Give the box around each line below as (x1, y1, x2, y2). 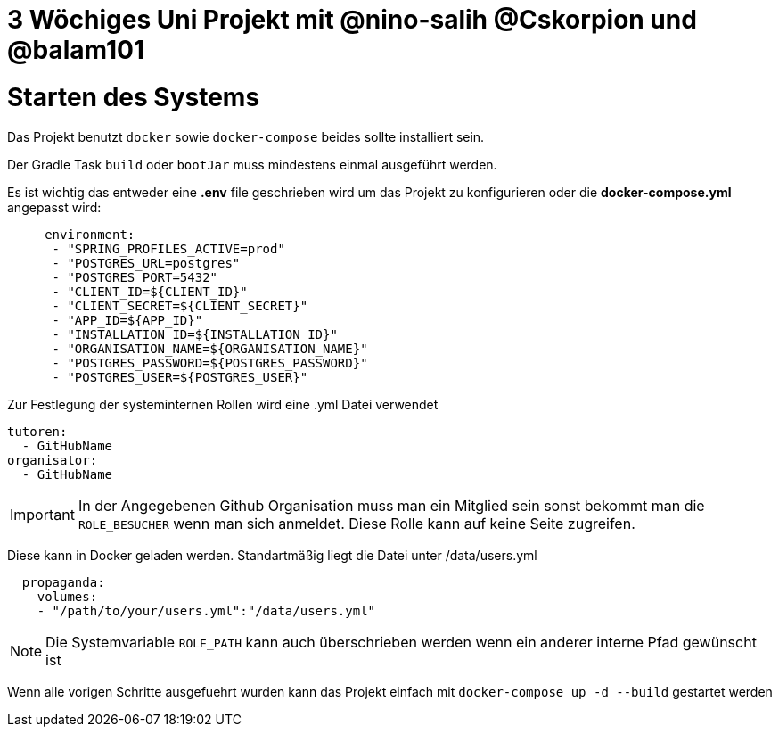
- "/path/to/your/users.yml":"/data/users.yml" (37, 603, 376, 618)
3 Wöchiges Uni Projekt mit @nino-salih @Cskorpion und (7, 4, 697, 35)
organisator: (7, 452, 98, 467)
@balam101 (7, 35, 144, 65)
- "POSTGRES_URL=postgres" (52, 255, 241, 270)
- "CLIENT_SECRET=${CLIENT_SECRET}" (52, 298, 308, 313)
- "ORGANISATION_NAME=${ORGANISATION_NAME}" (52, 341, 368, 356)
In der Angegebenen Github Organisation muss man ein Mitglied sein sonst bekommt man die (78, 496, 705, 515)
